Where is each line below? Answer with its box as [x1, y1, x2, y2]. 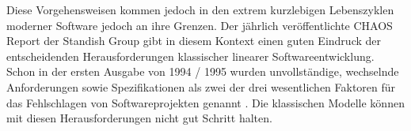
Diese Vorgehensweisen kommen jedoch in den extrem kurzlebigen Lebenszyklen [6, 2, 394, 17]
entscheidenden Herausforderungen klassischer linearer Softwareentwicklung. [6, 47, 375, 64]
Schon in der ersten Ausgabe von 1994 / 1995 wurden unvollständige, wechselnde [6, 63, 399, 80]
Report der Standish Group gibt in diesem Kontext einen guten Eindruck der [6, 32, 382, 49]
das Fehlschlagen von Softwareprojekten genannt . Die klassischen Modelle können [6, 94, 405, 110]
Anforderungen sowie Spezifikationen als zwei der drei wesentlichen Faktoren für [6, 78, 396, 95]
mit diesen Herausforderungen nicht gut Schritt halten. [6, 110, 272, 126]
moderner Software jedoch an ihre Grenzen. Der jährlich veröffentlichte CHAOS [6, 17, 393, 33]
